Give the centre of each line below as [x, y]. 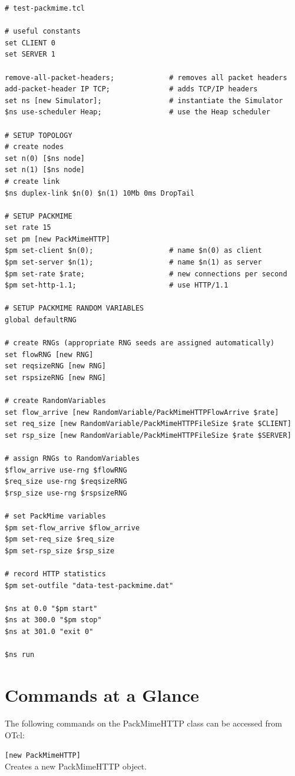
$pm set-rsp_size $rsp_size [60, 551]
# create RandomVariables [55, 401]
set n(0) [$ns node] [45, 158]
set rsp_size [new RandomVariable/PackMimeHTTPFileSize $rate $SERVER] [148, 435]
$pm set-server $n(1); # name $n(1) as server [133, 262]
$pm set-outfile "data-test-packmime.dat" [89, 585]
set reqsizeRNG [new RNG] [55, 366]
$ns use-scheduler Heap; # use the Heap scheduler [138, 112]
